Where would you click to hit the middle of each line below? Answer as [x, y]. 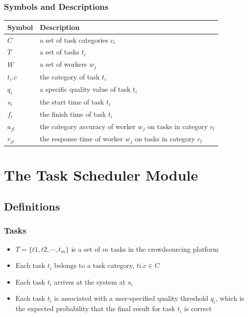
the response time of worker [81, 139]
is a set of [86, 249]
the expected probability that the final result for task [95, 308]
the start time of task [72, 101]
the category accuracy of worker [88, 126]
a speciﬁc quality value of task [85, 89]
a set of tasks [60, 52]
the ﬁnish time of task [73, 114]
